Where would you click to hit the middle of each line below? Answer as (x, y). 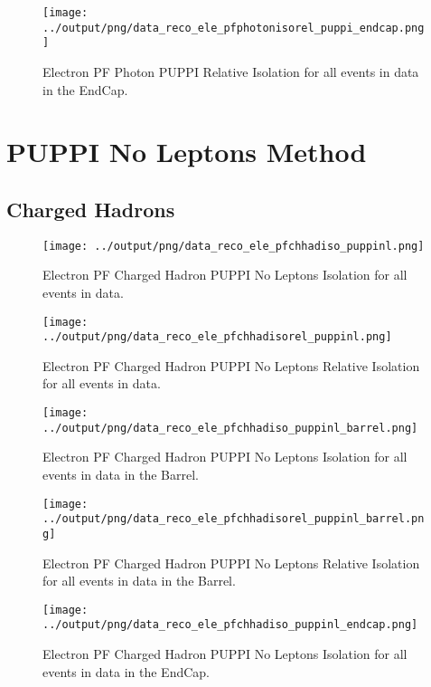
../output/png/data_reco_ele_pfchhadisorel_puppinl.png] (217, 337)
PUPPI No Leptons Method (187, 152)
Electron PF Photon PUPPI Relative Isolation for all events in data (231, 71)
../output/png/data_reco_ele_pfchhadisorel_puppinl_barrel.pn (234, 519)
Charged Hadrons (91, 209)
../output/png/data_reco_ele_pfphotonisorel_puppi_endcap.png (234, 28)
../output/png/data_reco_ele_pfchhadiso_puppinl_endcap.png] (230, 625)
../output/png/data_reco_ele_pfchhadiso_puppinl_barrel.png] (230, 428)
